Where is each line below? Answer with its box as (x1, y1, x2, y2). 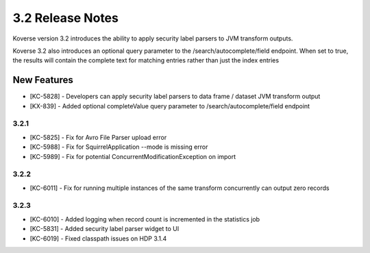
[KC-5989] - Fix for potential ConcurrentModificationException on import (29, 152, 236, 160)
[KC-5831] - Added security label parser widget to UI (29, 225, 180, 233)
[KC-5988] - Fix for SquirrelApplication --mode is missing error (29, 143, 208, 151)
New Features (12, 74, 73, 86)
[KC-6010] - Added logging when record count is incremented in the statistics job (29, 215, 260, 223)
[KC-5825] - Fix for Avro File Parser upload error (29, 133, 167, 141)
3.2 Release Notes (12, 10, 119, 25)
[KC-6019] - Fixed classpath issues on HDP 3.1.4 (29, 234, 167, 243)
